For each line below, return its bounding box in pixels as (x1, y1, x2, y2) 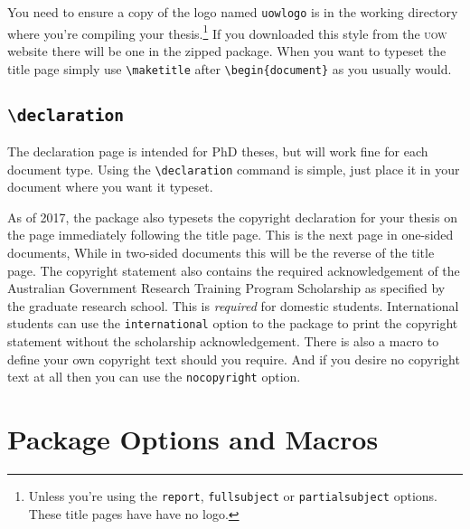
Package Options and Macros (7, 420, 379, 458)
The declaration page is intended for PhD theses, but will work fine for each (7, 141, 428, 160)
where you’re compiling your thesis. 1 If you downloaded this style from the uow (7, 21, 447, 43)
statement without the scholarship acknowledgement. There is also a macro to (7, 332, 439, 350)
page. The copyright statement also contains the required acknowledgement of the (7, 260, 460, 279)
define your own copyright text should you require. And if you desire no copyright (7, 349, 460, 368)
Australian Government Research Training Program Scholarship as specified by (7, 279, 446, 298)
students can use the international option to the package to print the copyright (7, 314, 458, 333)
